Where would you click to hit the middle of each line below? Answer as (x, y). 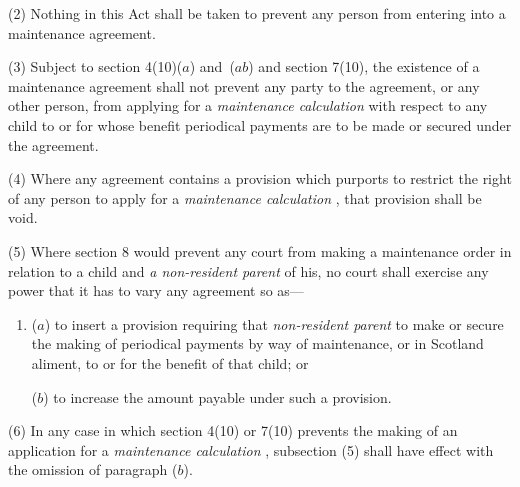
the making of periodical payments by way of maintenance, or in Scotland (257, 343)
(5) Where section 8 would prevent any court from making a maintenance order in (260, 250)
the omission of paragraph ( (93, 469)
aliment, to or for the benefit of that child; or (170, 362)
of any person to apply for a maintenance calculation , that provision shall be (245, 197)
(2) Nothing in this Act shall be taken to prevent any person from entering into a (257, 13)
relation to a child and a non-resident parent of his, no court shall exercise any (248, 270)
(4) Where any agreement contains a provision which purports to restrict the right (260, 178)
